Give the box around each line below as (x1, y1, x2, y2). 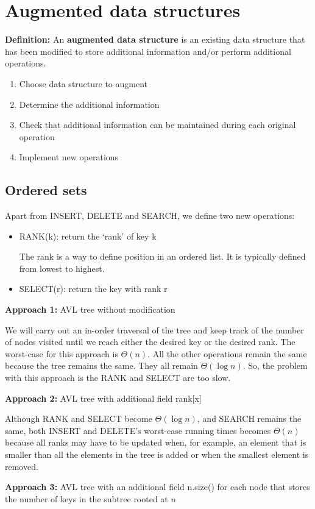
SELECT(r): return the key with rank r (19, 282, 168, 295)
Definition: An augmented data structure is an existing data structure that (5, 33, 305, 46)
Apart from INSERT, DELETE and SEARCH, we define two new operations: (5, 209, 295, 222)
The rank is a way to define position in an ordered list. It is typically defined (19, 250, 306, 263)
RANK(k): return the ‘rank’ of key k (19, 229, 157, 242)
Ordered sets (5, 180, 87, 199)
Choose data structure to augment (19, 77, 148, 90)
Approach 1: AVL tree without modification (5, 303, 175, 316)
